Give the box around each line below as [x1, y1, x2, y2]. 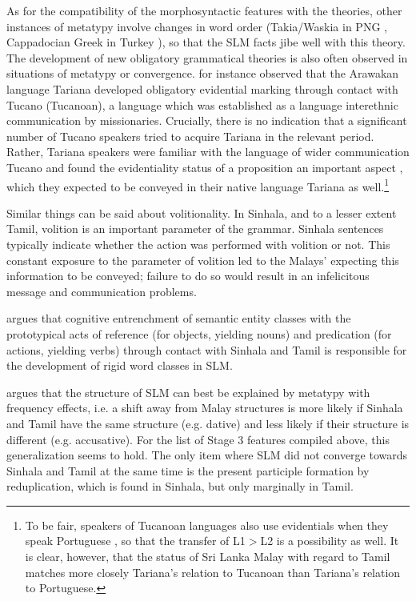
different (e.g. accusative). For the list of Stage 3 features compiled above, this [6, 431, 390, 447]
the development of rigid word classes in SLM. [6, 357, 233, 374]
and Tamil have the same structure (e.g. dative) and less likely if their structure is [6, 415, 410, 431]
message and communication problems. [6, 282, 197, 299]
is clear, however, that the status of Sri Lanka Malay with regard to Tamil [25, 548, 390, 565]
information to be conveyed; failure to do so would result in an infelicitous [6, 267, 370, 284]
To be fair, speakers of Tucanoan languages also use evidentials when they [25, 516, 389, 533]
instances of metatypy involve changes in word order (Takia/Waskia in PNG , [6, 18, 387, 34]
